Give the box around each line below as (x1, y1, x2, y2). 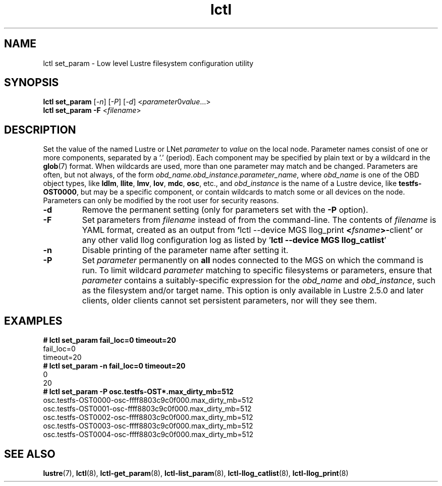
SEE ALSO (4, 447, 56, 460)
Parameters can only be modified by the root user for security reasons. (43, 196, 279, 205)
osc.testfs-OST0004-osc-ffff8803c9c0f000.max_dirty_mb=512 (43, 430, 253, 439)
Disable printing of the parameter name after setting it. (82, 245, 289, 256)
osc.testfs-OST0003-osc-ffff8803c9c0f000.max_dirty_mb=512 (43, 421, 253, 431)
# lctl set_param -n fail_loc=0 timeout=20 (43, 361, 186, 371)
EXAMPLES (4, 314, 63, 327)
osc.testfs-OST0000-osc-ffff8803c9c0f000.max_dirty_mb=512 (43, 396, 253, 405)
